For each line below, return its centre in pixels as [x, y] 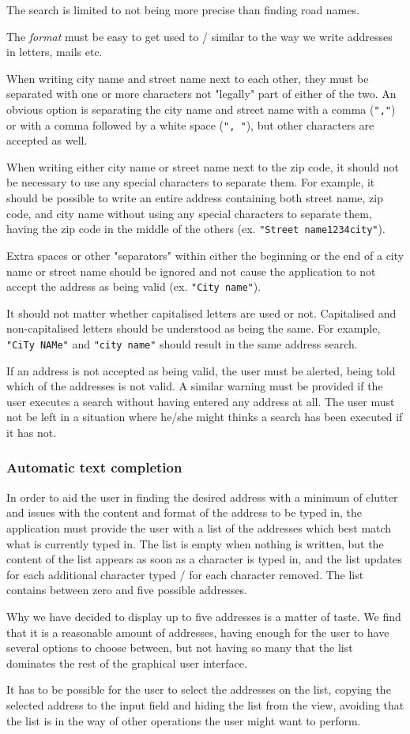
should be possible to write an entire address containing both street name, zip [195, 198]
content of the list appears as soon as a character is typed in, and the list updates [204, 559]
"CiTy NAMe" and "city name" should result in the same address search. [182, 343]
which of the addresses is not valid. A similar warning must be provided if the [195, 386]
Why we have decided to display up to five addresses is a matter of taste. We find [204, 616]
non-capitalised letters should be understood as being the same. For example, [194, 328]
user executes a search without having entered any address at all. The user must [201, 401]
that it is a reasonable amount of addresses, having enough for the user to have [198, 632]
